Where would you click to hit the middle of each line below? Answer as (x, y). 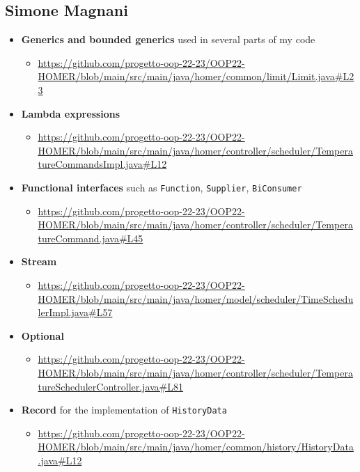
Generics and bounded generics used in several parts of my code (168, 39)
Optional (42, 335)
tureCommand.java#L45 (91, 238)
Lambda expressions (71, 113)
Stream (39, 261)
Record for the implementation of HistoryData (124, 410)
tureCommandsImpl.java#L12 (102, 164)
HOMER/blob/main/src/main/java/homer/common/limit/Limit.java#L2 (196, 76)
